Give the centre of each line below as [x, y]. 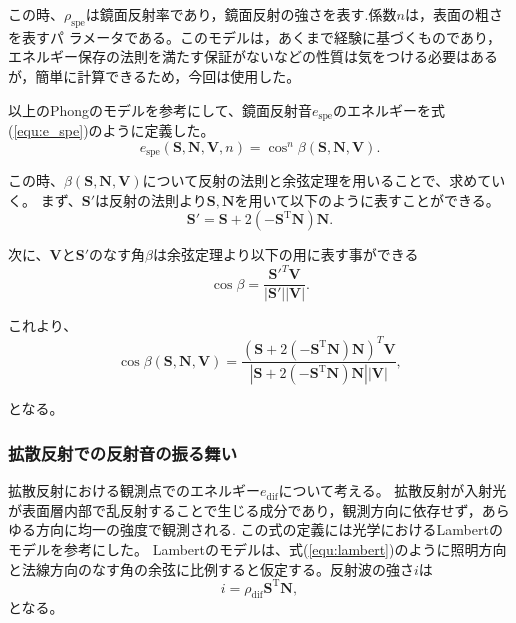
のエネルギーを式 [388, 109]
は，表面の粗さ [453, 14]
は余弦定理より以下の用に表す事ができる [286, 254]
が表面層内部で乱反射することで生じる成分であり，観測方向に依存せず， [245, 509]
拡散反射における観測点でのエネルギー [134, 490]
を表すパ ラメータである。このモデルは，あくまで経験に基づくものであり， [254, 36]
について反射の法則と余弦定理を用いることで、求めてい [324, 180]
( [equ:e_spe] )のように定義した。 [111, 130]
